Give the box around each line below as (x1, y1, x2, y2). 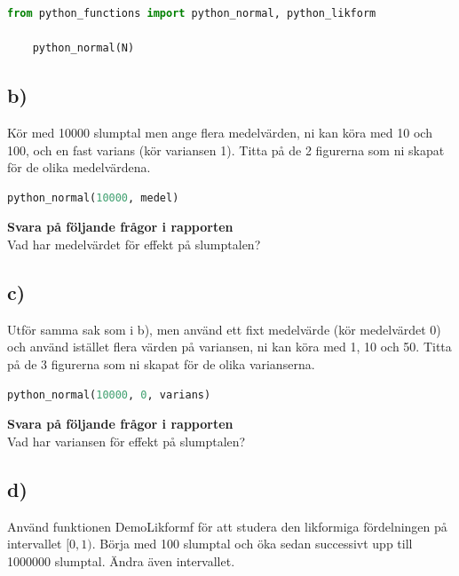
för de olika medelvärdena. (7, 158, 151, 177)
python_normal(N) (32, 42, 135, 55)
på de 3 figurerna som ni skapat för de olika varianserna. (7, 354, 315, 373)
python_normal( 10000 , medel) (7, 191, 179, 204)
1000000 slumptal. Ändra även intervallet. (7, 551, 235, 570)
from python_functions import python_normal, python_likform (7, 7, 376, 20)
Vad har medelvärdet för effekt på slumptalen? (7, 234, 261, 253)
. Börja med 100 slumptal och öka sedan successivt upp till (91, 534, 413, 553)
